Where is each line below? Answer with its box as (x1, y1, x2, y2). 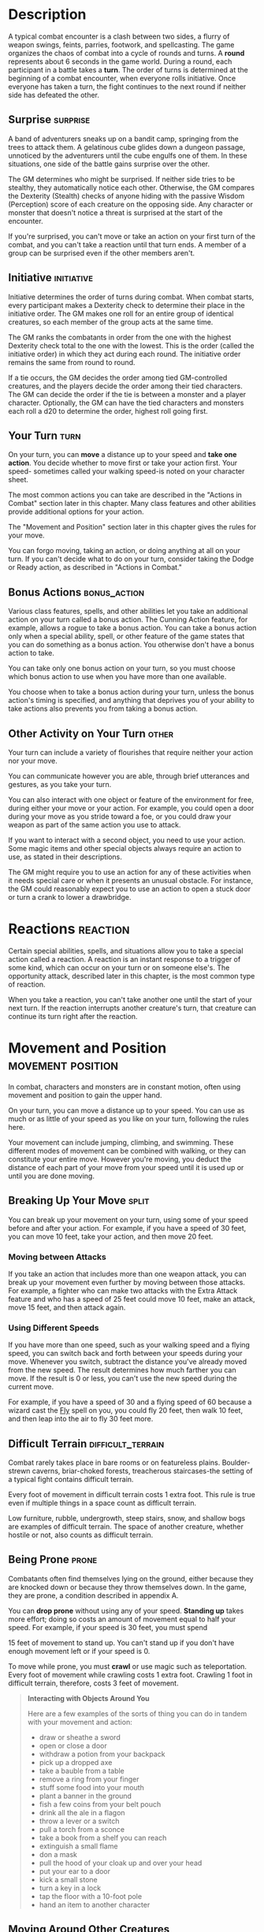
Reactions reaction (8, 920, 130, 938)
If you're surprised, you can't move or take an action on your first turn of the (8, 231, 256, 241)
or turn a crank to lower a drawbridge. (8, 893, 132, 901)
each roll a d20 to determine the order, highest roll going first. (8, 406, 209, 415)
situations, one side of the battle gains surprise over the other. (8, 159, 210, 169)
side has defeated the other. (8, 90, 100, 99)
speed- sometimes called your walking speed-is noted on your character (8, 466, 245, 476)
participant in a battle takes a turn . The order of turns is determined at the (8, 65, 248, 74)
